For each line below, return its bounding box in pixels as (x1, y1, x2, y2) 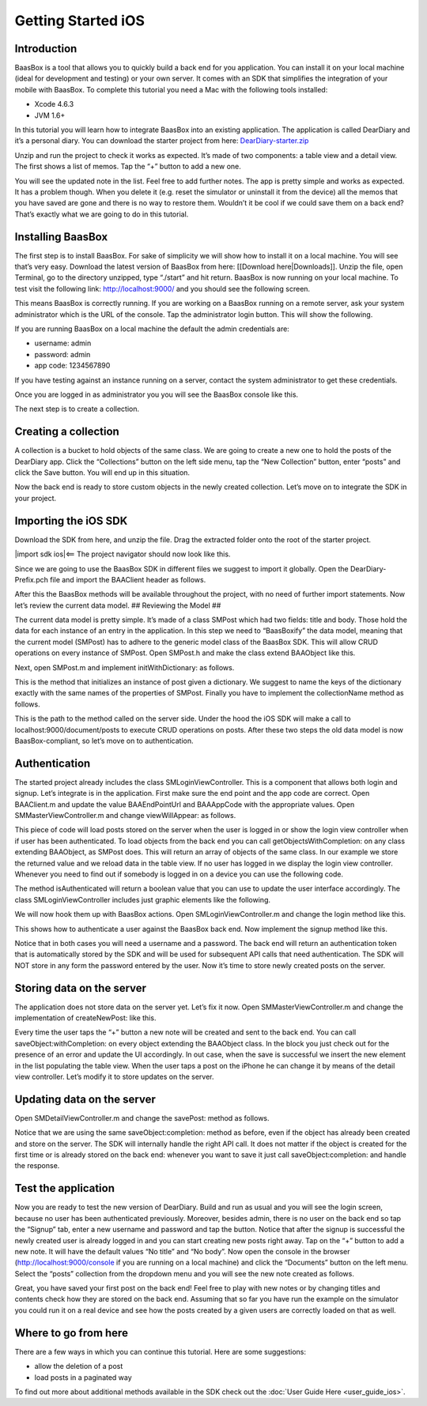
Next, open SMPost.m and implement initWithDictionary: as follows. (14, 662, 235, 672)
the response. (14, 1161, 60, 1170)
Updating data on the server (14, 1092, 156, 1106)
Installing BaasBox (14, 230, 108, 243)
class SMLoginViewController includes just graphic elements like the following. (14, 895, 270, 904)
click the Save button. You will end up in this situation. (14, 468, 190, 477)
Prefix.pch (14, 575, 49, 584)
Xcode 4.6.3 (34, 100, 74, 109)
